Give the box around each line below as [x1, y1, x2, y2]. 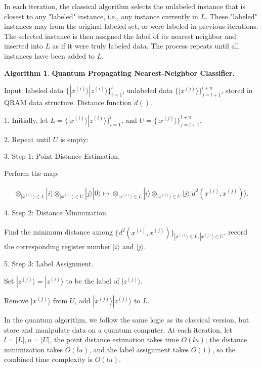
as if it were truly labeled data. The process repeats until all [52, 40, 239, 51]
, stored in [221, 85, 253, 96]
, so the [212, 344, 235, 354]
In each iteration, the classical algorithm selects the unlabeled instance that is [4, 1, 245, 11]
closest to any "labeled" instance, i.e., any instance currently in [4, 11, 198, 21]
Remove [4, 295, 29, 306]
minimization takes [4, 344, 63, 354]
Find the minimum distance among [4, 226, 113, 237]
